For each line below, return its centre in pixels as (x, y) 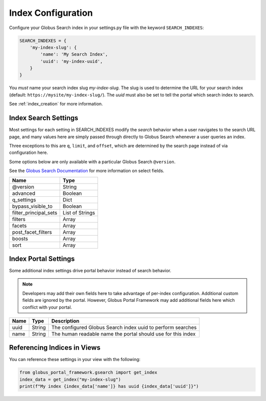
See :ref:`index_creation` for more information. (56, 104)
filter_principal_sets (35, 213)
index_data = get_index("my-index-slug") (70, 379)
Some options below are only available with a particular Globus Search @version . (92, 162)
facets (19, 225)
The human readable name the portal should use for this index (124, 334)
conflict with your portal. (47, 307)
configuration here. (29, 152)
